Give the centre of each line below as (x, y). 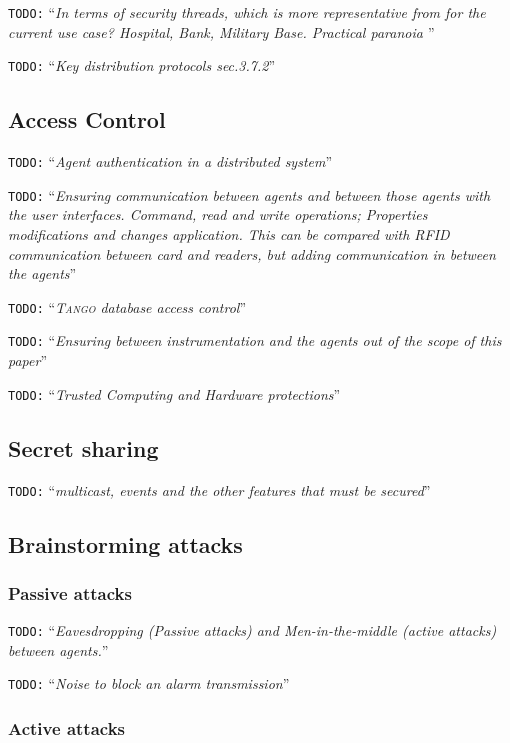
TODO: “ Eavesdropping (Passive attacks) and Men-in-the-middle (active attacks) (252, 630)
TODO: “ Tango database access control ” (127, 306)
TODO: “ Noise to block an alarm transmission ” (149, 683)
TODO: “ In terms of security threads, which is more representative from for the (247, 12)
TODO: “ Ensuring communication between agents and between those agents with (249, 194)
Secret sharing (83, 447)
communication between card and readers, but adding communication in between (252, 253)
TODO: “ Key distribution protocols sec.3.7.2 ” (142, 65)
